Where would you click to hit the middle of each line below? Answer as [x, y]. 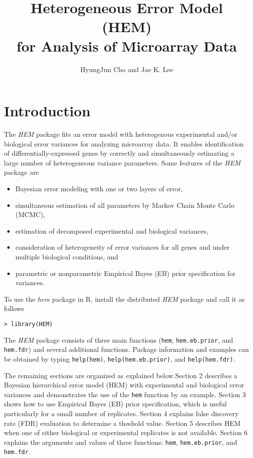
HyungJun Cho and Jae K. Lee [127, 69]
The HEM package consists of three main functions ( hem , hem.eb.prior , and [118, 339]
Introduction [47, 111]
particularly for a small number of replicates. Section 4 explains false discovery [121, 413]
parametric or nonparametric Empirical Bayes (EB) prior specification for [126, 273]
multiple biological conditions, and [67, 256]
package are [21, 172]
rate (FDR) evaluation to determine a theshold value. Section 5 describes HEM [122, 423]
